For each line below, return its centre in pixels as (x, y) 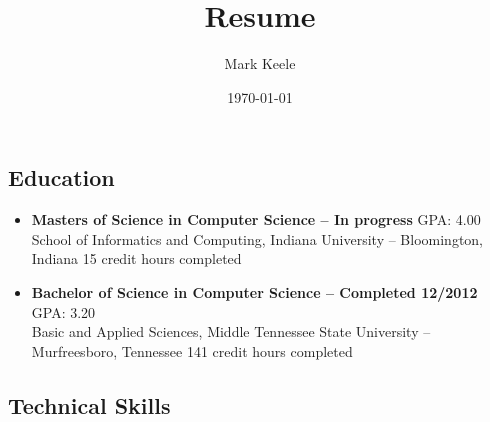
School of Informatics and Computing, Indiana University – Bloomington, (257, 238)
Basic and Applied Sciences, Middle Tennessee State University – (231, 331)
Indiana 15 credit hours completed (136, 258)
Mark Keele (260, 63)
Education (61, 177)
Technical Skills (89, 404)
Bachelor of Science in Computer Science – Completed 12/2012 (254, 291)
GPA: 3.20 (63, 311)
